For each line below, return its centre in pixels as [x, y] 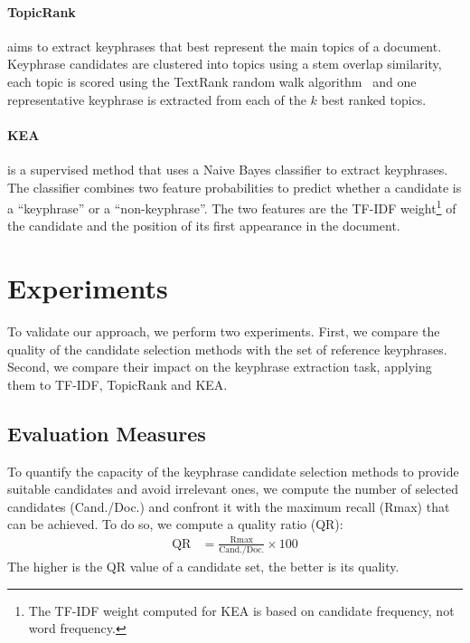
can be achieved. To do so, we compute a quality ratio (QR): [175, 524]
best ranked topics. [374, 99]
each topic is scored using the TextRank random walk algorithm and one [212, 81]
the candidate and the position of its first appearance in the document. [204, 226]
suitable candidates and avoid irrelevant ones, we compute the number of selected [233, 489]
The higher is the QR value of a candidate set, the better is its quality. [203, 566]
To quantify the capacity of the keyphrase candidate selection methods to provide [233, 471]
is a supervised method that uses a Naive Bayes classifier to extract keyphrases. [228, 169]
